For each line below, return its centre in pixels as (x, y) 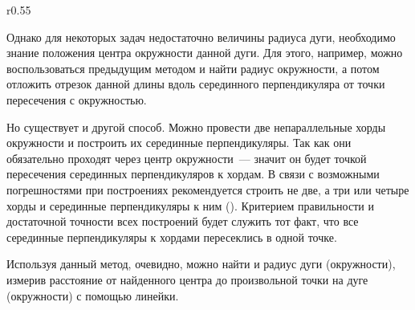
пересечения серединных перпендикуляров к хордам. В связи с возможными (193, 174)
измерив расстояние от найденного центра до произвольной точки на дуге (187, 279)
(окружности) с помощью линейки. (93, 295)
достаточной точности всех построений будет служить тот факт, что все (183, 221)
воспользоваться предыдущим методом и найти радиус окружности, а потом (193, 68)
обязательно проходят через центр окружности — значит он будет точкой (187, 158)
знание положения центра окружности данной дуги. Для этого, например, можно (205, 53)
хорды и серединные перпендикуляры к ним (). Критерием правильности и (190, 205)
